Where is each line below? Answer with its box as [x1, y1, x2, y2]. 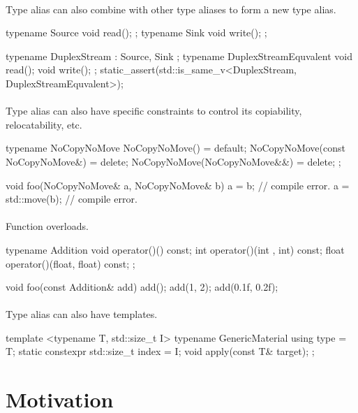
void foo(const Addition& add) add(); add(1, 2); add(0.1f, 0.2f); [6, 280, 278, 294]
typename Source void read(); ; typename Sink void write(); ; [6, 25, 267, 40]
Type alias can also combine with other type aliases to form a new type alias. [6, 1, 336, 16]
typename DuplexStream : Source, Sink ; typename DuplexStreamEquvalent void [6, 48, 352, 63]
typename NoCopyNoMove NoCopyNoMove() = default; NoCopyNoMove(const [6, 140, 345, 155]
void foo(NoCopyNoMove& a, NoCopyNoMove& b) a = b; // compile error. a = [6, 177, 350, 192]
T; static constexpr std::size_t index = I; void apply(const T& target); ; [6, 344, 315, 358]
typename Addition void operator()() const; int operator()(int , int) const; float [6, 242, 345, 256]
